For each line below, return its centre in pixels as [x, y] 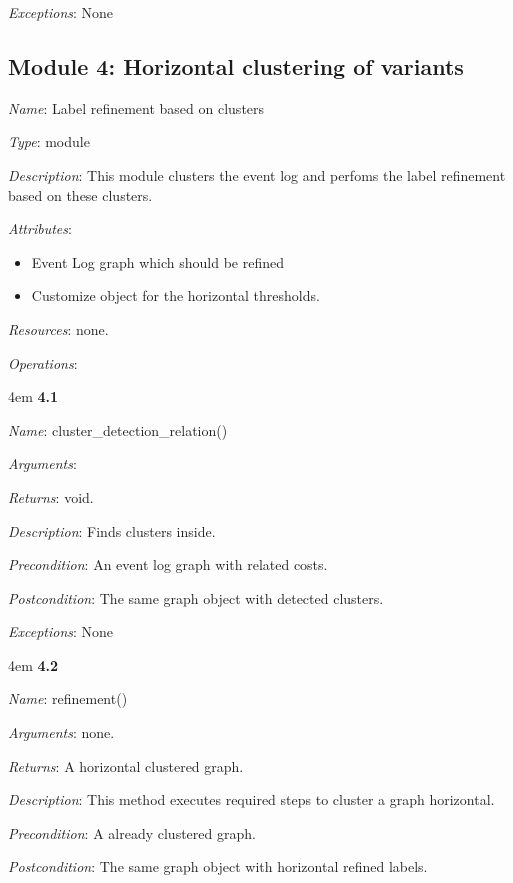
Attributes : [40, 228]
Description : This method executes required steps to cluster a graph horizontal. [251, 799]
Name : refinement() [68, 698]
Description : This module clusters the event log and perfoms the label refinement [257, 174]
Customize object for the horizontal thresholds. [175, 295]
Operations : [43, 362]
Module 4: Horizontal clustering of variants [236, 65]
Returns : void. [51, 496]
